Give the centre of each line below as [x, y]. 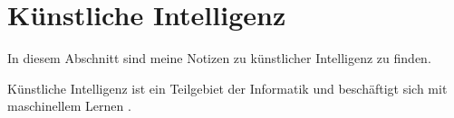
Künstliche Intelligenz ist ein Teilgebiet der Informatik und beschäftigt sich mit [227, 88]
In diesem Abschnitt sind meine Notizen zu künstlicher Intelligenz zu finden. [219, 58]
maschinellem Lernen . [69, 106]
